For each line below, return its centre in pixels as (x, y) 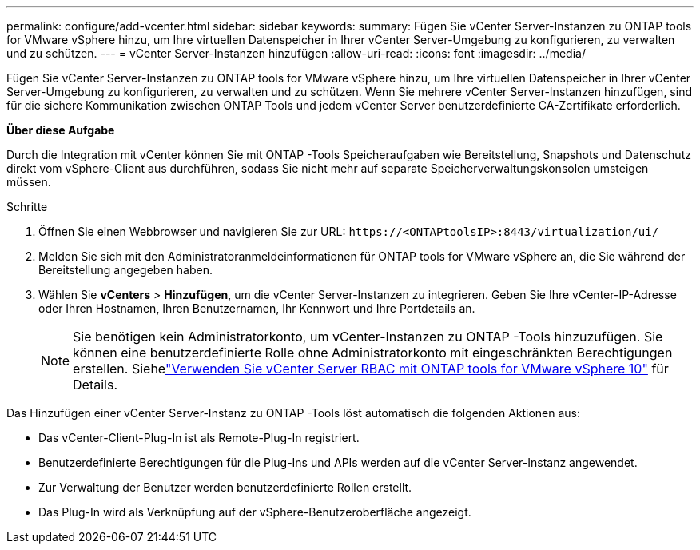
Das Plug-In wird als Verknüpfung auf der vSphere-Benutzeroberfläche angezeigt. (255, 512)
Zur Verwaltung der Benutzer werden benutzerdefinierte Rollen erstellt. (225, 487)
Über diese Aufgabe (61, 130)
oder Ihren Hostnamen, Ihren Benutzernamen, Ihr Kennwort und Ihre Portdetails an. (257, 308)
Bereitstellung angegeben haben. (125, 270)
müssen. (29, 182)
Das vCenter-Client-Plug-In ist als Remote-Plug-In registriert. (199, 438)
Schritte (27, 207)
